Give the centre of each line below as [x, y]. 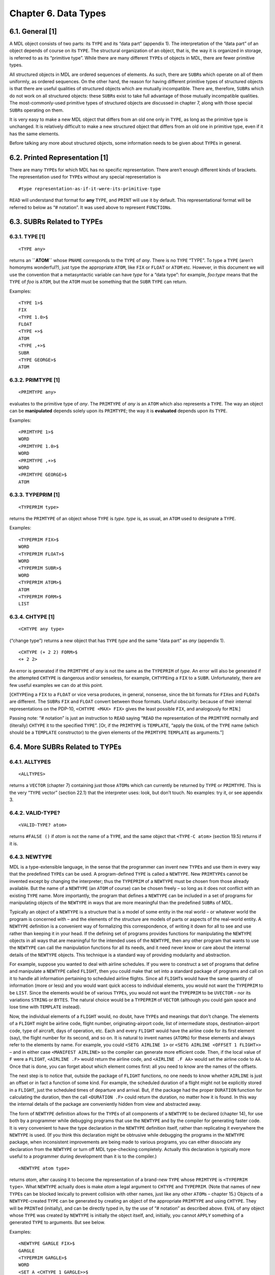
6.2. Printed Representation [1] [59, 157]
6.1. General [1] [33, 31]
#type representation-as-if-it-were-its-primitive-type [90, 188]
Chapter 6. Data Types [58, 13]
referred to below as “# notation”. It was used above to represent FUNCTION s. [90, 207]
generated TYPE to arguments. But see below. [57, 1222]
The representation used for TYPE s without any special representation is [85, 177]
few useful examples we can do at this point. [56, 685]
